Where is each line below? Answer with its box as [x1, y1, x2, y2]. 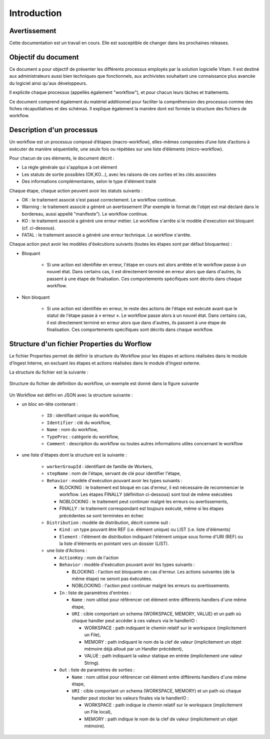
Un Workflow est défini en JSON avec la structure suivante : [9, 392, 133, 398]
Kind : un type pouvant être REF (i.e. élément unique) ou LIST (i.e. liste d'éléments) [59, 526, 231, 532]
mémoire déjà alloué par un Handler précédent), [84, 646, 183, 652]
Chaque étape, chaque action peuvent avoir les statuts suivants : [9, 188, 143, 194]
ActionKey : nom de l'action [59, 555, 119, 561]
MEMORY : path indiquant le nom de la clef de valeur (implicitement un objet [84, 639, 242, 645]
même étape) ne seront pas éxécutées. [71, 576, 152, 582]
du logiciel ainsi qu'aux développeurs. [9, 80, 87, 86]
